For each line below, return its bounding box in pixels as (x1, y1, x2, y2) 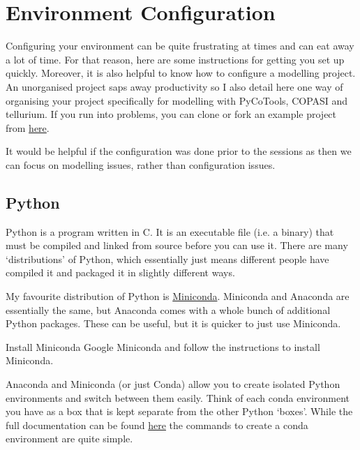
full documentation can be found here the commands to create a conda (6, 417, 308, 432)
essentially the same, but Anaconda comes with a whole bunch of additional (6, 302, 331, 317)
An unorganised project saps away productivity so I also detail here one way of (6, 79, 343, 93)
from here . (6, 120, 50, 135)
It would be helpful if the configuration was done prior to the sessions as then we (6, 144, 352, 158)
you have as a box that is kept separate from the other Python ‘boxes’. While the (6, 404, 353, 419)
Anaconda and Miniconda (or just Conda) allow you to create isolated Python (6, 377, 340, 391)
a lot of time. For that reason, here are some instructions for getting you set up (6, 52, 345, 66)
